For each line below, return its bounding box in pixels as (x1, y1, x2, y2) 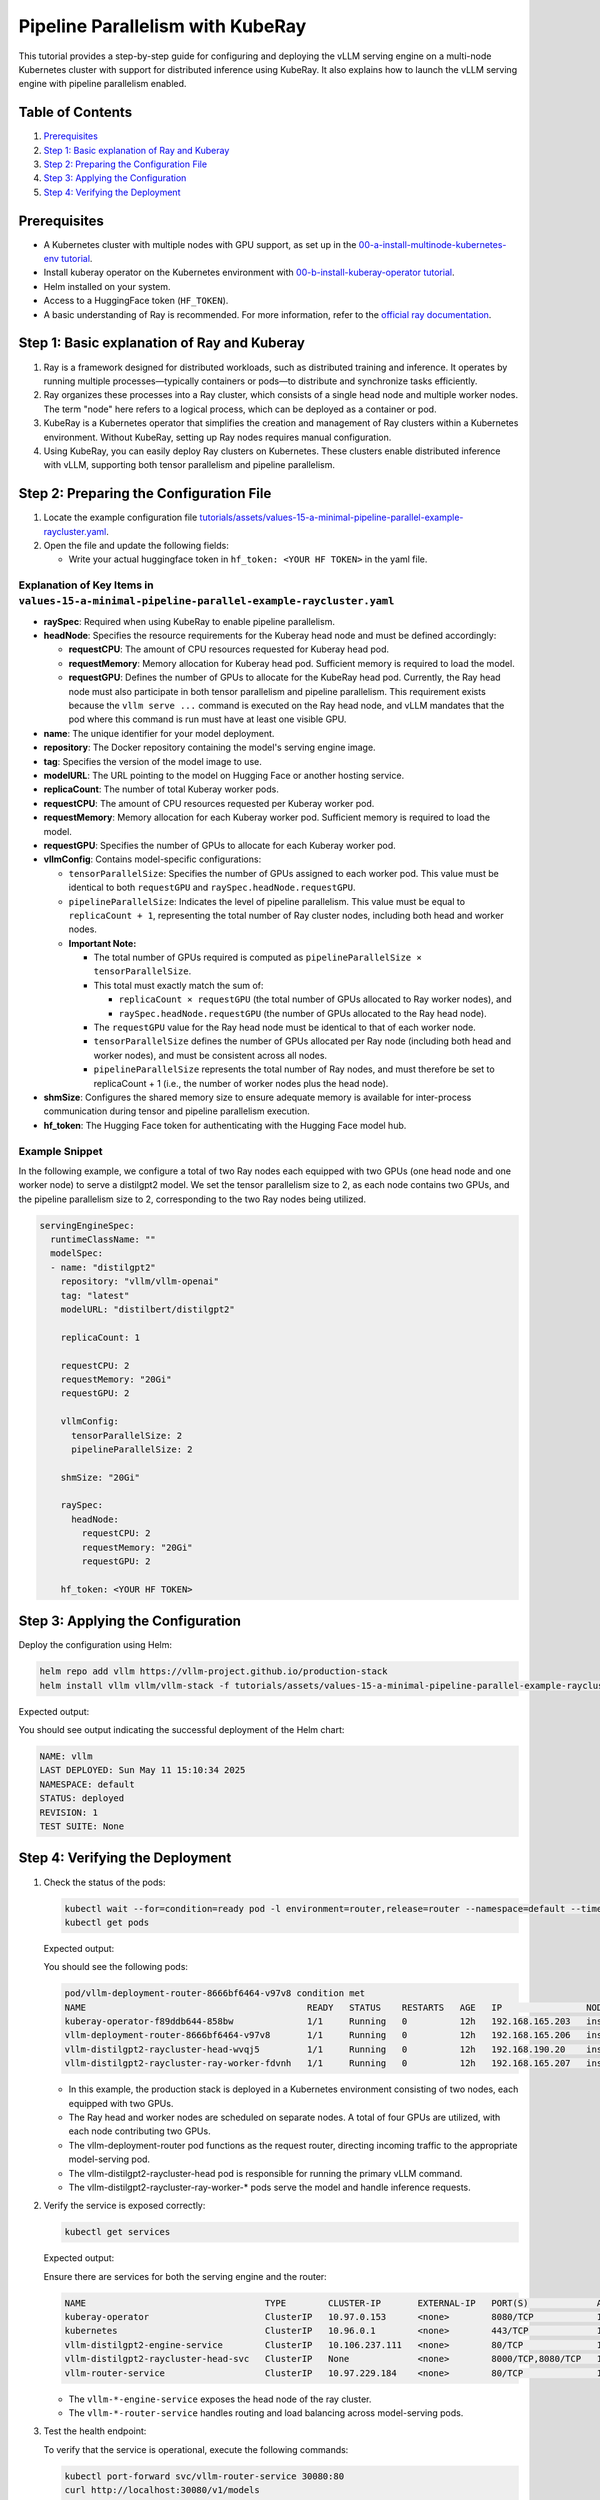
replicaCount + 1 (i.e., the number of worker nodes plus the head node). (93, 1077, 389, 1089)
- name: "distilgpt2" (50, 1261, 157, 1273)
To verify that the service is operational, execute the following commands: (43, 2443, 349, 2455)
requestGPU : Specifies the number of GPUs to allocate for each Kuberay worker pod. (43, 839, 397, 851)
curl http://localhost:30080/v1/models (64, 2485, 260, 2496)
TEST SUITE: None (39, 1821, 125, 1832)
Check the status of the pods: (43, 1876, 166, 1888)
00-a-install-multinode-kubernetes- (358, 238, 507, 250)
